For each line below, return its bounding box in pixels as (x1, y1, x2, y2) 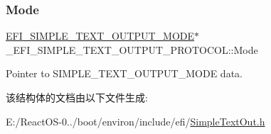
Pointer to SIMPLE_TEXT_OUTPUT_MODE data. (6, 66, 243, 81)
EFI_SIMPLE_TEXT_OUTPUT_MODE (6, 28, 195, 43)
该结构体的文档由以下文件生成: (6, 90, 148, 104)
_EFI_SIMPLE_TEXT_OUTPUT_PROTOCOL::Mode (6, 42, 258, 57)
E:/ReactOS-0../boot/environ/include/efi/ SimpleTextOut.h (6, 113, 265, 128)
